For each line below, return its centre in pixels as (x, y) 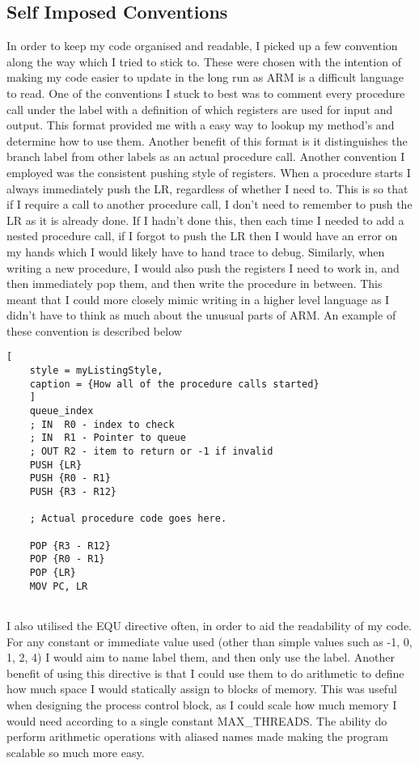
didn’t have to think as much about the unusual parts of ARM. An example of (201, 315)
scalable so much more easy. (76, 752)
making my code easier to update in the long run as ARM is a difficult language (205, 77)
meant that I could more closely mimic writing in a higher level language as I (198, 299)
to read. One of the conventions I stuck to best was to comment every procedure (206, 93)
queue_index (61, 411)
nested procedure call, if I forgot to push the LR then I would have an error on (202, 236)
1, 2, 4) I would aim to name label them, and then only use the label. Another (201, 657)
